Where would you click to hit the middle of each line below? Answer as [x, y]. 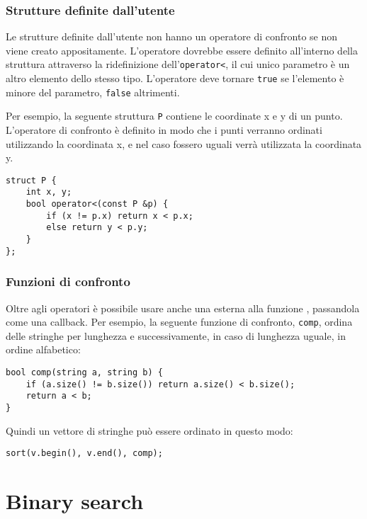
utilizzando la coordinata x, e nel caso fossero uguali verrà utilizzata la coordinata [184, 143]
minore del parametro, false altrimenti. [93, 92]
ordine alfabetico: [43, 349]
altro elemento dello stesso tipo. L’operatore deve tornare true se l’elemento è [175, 78]
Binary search [75, 501]
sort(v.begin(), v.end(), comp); [84, 454]
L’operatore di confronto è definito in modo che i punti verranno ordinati [164, 130]
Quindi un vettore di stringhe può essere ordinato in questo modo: [149, 430]
